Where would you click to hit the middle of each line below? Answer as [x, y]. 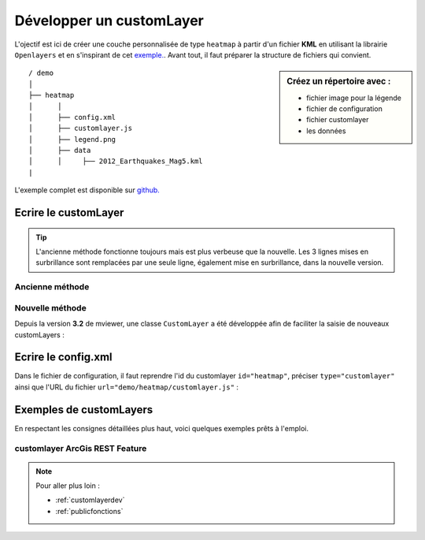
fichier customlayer [338, 120]
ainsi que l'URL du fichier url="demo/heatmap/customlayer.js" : [127, 387]
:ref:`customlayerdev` [90, 500]
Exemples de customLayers [84, 410]
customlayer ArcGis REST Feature [81, 449]
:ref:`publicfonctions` [89, 511]
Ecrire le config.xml [63, 358]
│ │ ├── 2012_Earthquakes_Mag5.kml [116, 161]
